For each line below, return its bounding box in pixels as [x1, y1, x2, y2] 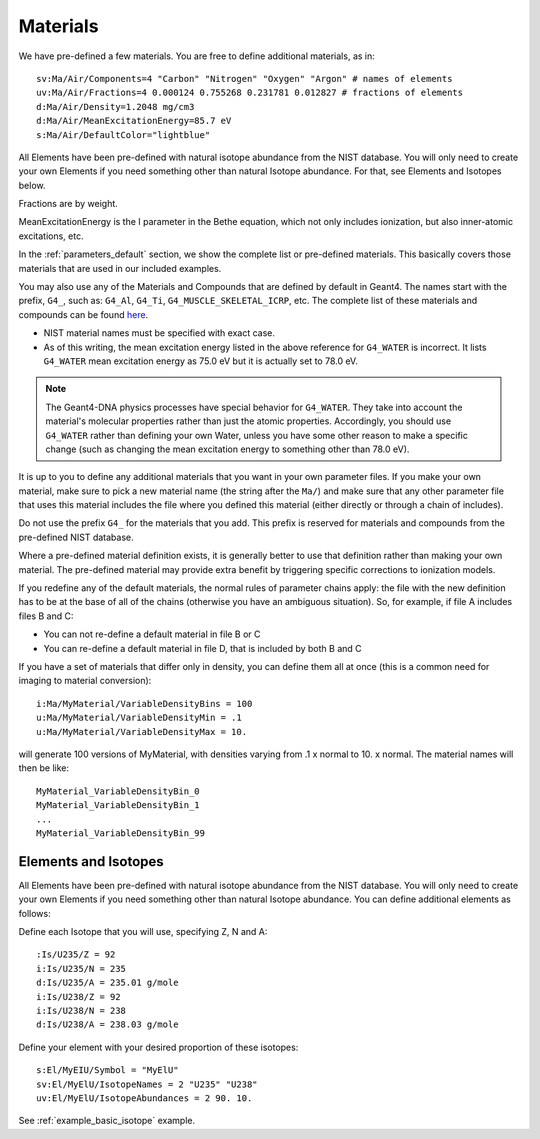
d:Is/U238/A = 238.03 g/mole [36, 1019, 179, 1030]
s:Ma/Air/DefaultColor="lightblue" [36, 129, 211, 140]
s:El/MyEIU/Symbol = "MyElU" [36, 1065, 179, 1076]
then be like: [18, 762, 70, 774]
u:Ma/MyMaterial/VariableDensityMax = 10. [36, 726, 248, 737]
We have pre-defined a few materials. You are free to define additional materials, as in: [18, 50, 375, 62]
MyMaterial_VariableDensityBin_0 [36, 785, 200, 797]
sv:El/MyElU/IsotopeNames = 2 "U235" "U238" [36, 1078, 259, 1090]
